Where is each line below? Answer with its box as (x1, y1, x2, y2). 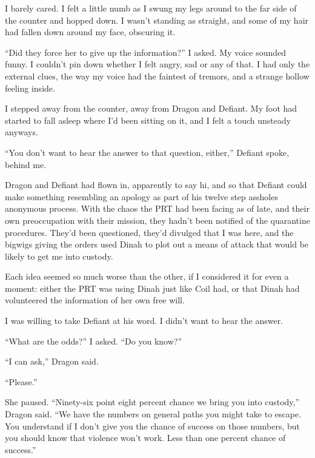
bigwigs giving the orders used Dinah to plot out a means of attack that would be (5, 238, 309, 251)
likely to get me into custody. (5, 249, 113, 262)
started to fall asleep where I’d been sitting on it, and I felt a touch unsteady (5, 113, 291, 126)
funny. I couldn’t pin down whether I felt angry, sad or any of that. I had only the (5, 58, 310, 70)
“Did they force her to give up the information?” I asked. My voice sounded (5, 45, 287, 58)
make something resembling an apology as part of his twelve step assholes (5, 190, 278, 203)
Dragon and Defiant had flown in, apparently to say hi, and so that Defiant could (5, 178, 307, 191)
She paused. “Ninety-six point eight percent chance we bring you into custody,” (5, 396, 300, 408)
